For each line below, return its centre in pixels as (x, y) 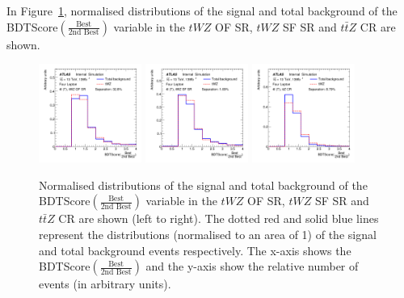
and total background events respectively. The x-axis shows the (195, 250)
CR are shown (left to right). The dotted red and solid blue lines (219, 218)
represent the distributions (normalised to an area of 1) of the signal (208, 235)
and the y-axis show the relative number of (252, 266)
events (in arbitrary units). (105, 284)
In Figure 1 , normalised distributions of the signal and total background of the (202, 10)
